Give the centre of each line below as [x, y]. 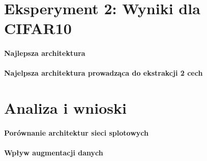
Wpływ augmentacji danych [54, 153]
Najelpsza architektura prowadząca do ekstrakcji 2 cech [104, 73]
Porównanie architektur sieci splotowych [76, 132]
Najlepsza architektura [45, 53]
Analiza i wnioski [65, 108]
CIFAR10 [38, 28]
